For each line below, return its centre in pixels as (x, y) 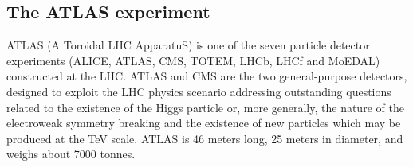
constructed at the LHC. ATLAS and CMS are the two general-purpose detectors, (207, 76)
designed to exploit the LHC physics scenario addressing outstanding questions (199, 91)
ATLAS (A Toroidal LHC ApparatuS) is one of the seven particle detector (188, 45)
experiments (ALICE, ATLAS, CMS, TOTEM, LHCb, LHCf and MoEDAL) (193, 60)
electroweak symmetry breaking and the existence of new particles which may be (204, 123)
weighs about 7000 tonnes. (71, 154)
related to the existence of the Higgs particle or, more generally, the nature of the (205, 107)
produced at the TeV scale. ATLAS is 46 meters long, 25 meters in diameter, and (205, 138)
